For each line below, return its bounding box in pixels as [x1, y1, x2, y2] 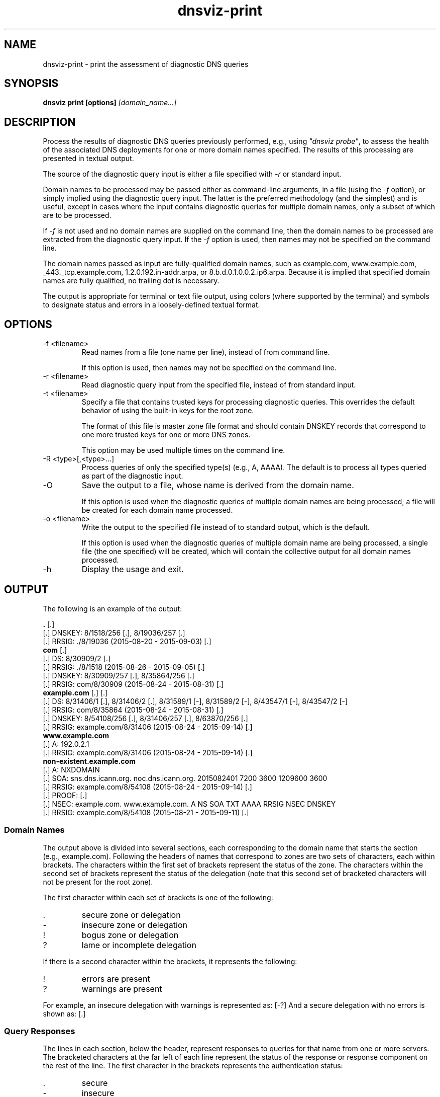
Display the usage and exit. [81, 564, 184, 575]
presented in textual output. [43, 154, 134, 163]
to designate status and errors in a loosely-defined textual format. [43, 300, 260, 309]
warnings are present [81, 983, 162, 994]
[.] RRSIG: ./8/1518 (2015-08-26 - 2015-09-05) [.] [43, 662, 205, 671]
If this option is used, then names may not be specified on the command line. [81, 363, 337, 372]
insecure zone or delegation [81, 919, 187, 930]
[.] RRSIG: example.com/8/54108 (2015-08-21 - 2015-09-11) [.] [43, 808, 249, 817]
